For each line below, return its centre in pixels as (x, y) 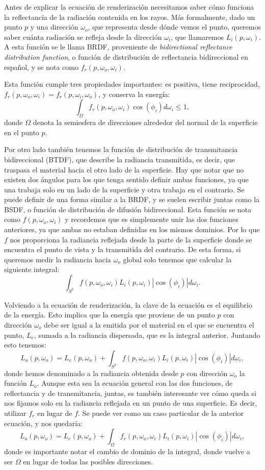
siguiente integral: (32, 269)
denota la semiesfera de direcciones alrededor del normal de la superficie (145, 122)
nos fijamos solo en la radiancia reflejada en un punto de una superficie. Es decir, (131, 403)
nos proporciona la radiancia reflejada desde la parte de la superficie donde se (131, 239)
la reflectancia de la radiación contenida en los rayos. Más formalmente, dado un (130, 17)
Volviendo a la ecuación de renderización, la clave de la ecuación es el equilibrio (128, 304)
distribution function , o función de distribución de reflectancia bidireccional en (126, 56)
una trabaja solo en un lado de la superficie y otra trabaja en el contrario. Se (124, 189)
